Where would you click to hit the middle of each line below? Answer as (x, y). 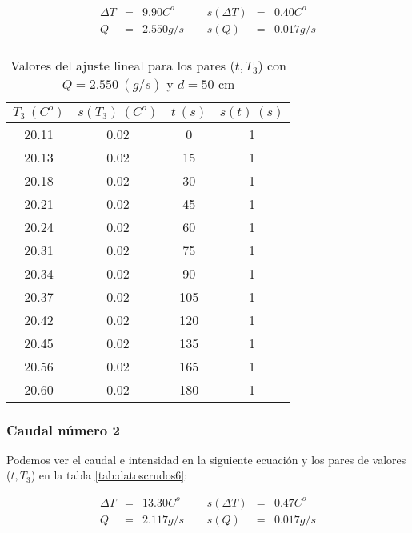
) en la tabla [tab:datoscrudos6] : (109, 475)
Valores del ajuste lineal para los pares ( (123, 65)
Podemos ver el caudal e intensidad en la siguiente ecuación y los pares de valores (206, 459)
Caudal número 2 (63, 429)
